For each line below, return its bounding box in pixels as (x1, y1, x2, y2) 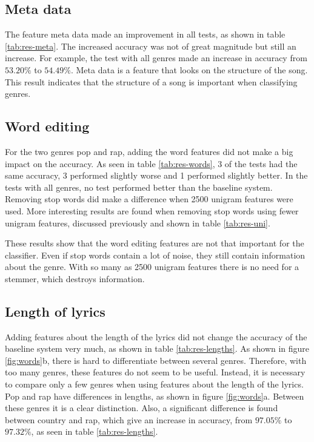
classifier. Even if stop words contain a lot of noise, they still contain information (5, 248, 306, 261)
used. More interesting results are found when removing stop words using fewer (5, 204, 299, 217)
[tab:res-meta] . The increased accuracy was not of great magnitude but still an (5, 39, 296, 52)
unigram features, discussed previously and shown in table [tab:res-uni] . (5, 216, 270, 229)
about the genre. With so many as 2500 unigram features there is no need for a (5, 260, 299, 273)
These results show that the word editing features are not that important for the (5, 237, 304, 249)
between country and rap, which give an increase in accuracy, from (5, 413, 253, 426)
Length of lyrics (5, 302, 105, 320)
